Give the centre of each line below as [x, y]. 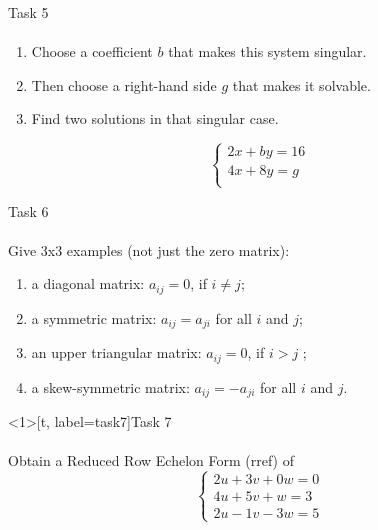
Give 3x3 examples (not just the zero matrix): [149, 249]
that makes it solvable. [301, 84]
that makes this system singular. [267, 51]
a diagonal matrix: [88, 283]
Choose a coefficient [92, 51]
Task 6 [28, 210]
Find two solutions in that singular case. [155, 118]
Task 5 [28, 12]
